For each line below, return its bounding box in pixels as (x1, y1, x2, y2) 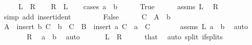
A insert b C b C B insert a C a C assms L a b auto (4, 21, 248, 32)
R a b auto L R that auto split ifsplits (27, 31, 223, 41)
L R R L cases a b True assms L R (18, 1, 219, 11)
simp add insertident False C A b (4, 11, 171, 21)
